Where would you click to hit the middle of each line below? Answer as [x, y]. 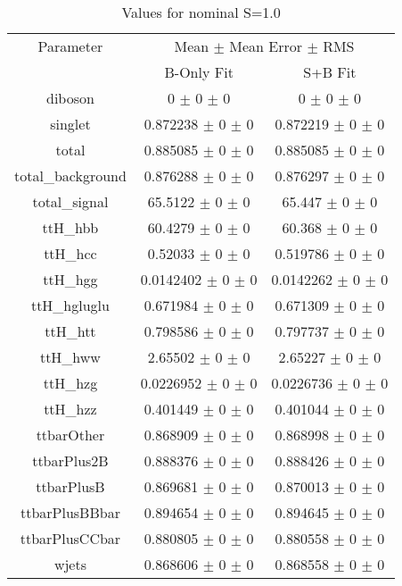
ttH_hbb [70, 227]
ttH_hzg [70, 383]
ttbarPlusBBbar [70, 512]
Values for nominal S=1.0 [201, 12]
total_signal [70, 201]
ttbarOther [70, 435]
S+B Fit [330, 72]
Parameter [70, 46]
